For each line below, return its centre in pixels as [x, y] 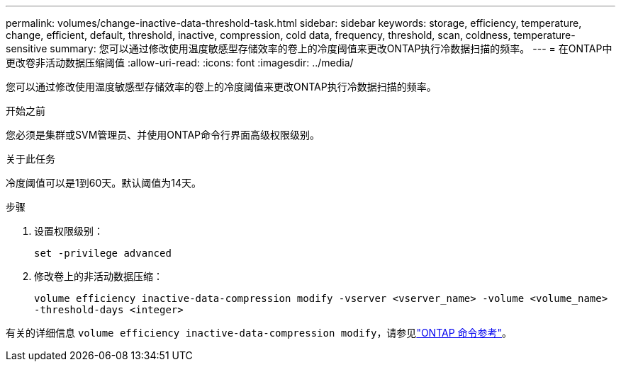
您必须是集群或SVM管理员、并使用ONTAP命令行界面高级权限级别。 [163, 135]
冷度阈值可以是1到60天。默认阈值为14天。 [103, 183]
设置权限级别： [69, 231]
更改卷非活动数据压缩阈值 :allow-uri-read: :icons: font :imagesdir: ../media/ [180, 63]
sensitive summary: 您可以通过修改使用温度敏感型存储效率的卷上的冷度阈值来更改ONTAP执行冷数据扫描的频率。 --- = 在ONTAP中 [309, 48]
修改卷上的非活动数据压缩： [99, 276]
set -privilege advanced [103, 253]
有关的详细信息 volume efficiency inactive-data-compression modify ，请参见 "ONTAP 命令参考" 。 [259, 333]
